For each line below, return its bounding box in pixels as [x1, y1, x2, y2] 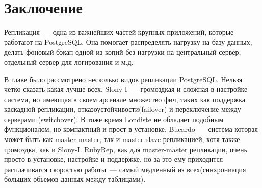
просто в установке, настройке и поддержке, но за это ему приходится [4, 154, 223, 165]
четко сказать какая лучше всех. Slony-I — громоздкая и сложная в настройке [4, 84, 248, 95]
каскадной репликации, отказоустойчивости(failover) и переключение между [4, 104, 241, 114]
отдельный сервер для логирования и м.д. [4, 56, 134, 67]
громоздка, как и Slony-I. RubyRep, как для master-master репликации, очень [4, 144, 247, 154]
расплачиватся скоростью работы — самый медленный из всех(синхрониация [4, 163, 246, 174]
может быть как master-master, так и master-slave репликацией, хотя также [4, 134, 240, 145]
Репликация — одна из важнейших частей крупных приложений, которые [4, 27, 234, 37]
